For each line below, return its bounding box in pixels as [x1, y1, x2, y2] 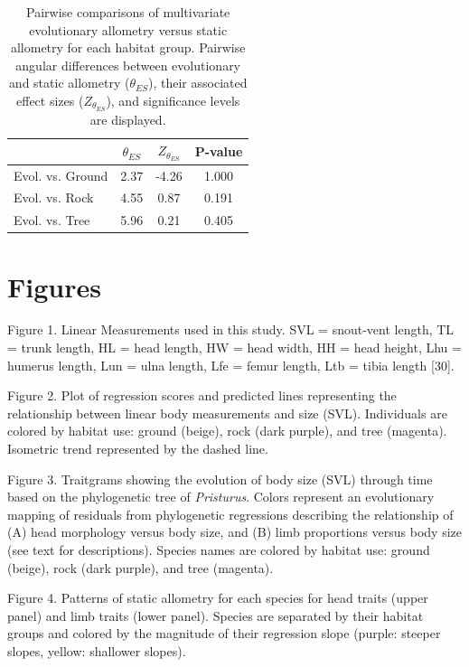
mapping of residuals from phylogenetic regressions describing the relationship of [7, 504, 454, 523]
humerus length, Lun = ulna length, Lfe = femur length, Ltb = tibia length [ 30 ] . [7, 355, 455, 374]
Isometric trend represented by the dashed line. [7, 439, 268, 457]
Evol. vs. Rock [14, 188, 94, 207]
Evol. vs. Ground [14, 165, 108, 184]
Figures [7, 268, 101, 305]
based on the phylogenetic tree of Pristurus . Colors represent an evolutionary [7, 487, 435, 506]
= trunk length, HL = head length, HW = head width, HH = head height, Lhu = [7, 338, 462, 357]
